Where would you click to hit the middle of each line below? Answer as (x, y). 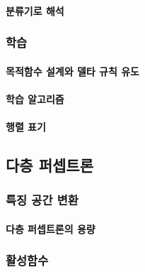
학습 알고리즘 (35, 98)
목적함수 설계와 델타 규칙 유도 (72, 71)
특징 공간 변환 (42, 200)
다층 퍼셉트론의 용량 (51, 228)
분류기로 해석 (35, 10)
